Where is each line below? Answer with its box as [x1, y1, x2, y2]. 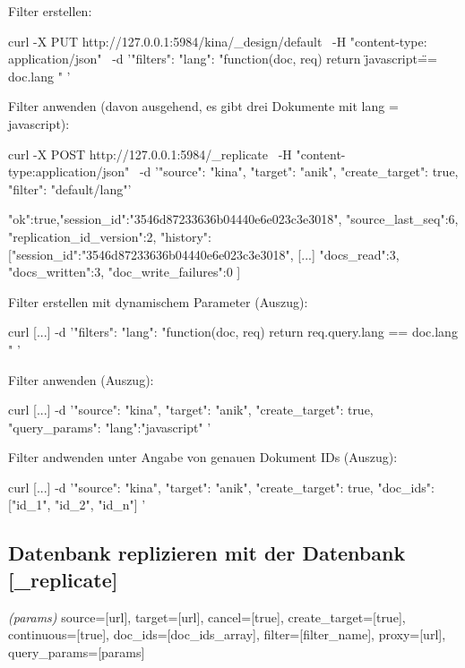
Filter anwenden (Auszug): [8, 370, 154, 389]
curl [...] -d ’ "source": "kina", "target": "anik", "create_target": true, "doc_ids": [8, 477, 435, 496]
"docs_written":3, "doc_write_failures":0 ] [8, 262, 241, 281]
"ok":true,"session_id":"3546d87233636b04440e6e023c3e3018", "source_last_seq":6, [8, 210, 459, 228]
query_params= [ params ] [8, 642, 145, 661]
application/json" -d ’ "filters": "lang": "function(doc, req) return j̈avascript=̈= [8, 49, 437, 68]
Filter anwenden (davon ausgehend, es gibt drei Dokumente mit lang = [8, 97, 399, 116]
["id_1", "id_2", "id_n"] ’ [8, 495, 146, 514]
